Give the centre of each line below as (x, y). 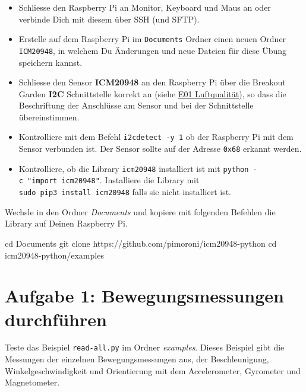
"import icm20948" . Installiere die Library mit (113, 180)
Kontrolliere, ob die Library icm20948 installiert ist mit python (134, 168)
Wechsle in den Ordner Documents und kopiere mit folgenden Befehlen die (140, 211)
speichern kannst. (51, 62)
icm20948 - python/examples (54, 255)
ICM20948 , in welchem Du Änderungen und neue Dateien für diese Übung (153, 50)
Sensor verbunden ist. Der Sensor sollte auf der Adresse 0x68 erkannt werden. (160, 149)
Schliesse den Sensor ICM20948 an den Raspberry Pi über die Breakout (152, 82)
